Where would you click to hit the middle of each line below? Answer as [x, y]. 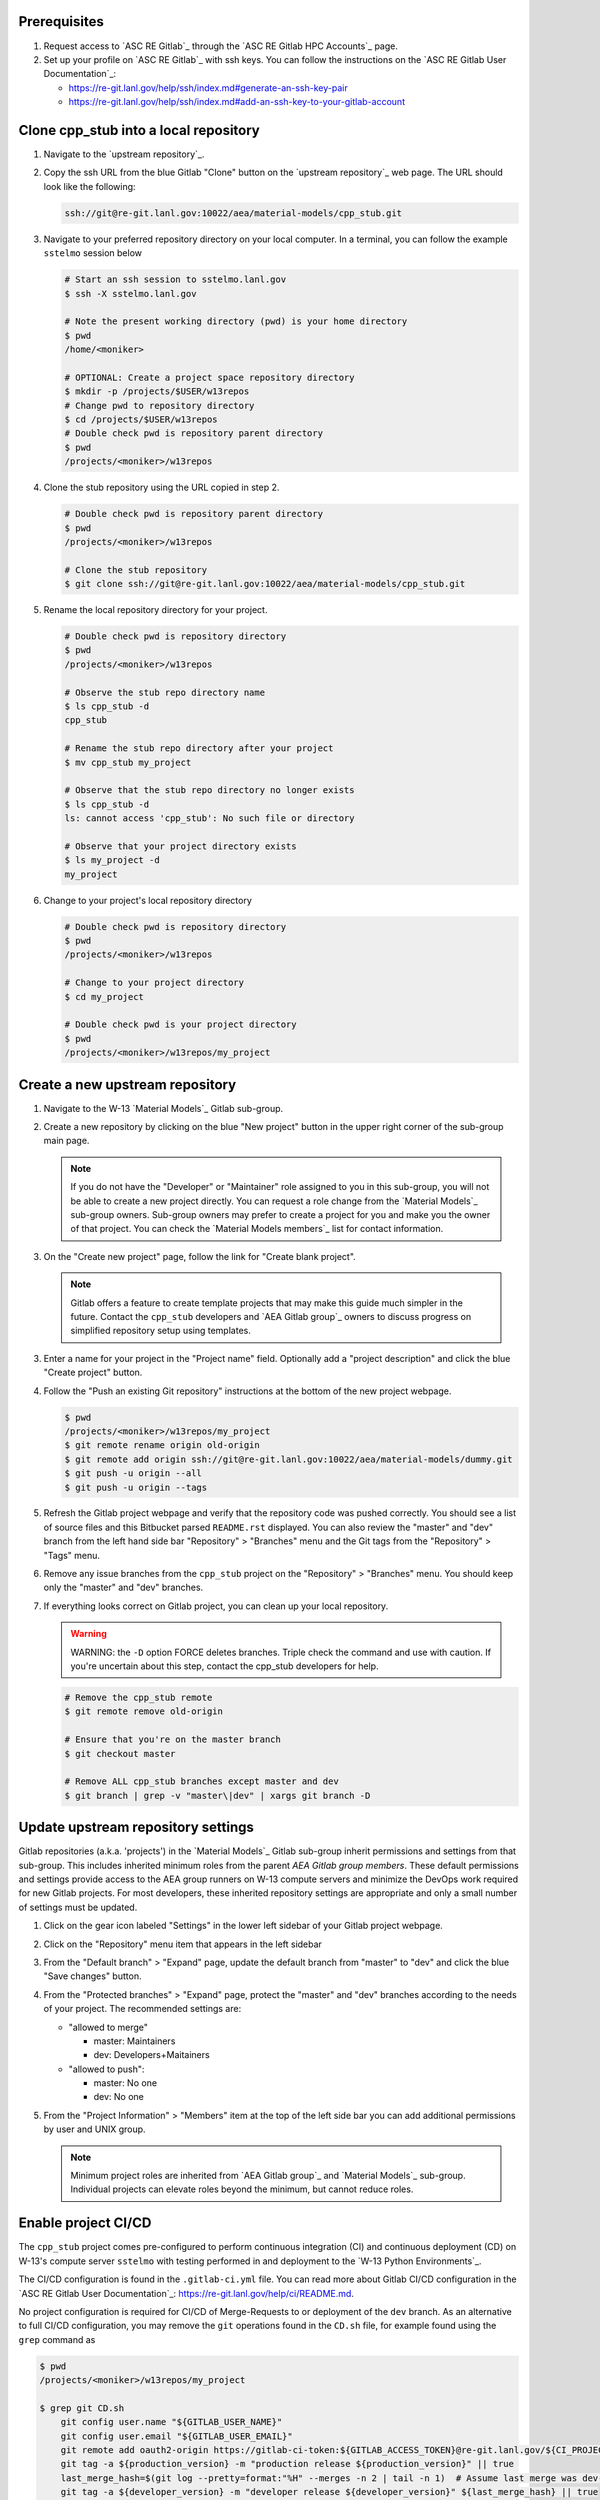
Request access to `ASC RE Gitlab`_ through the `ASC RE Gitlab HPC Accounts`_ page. [221, 46]
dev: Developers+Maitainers [151, 2055]
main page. [66, 1141]
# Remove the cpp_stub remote [138, 1697]
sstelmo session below [93, 253]
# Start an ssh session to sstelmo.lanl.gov [175, 279]
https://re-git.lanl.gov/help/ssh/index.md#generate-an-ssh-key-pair [208, 87]
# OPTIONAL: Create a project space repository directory [209, 377]
